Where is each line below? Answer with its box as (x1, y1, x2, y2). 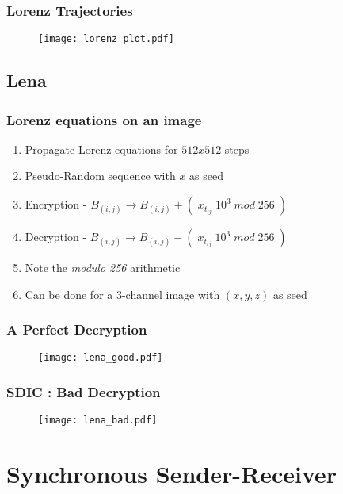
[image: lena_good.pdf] (38, 352, 163, 364)
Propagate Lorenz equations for (25, 140, 178, 157)
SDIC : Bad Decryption (6, 382, 161, 402)
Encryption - (25, 196, 87, 213)
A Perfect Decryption (6, 320, 147, 339)
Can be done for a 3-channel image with (25, 285, 220, 302)
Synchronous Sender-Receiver (6, 458, 337, 490)
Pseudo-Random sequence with (25, 167, 176, 184)
